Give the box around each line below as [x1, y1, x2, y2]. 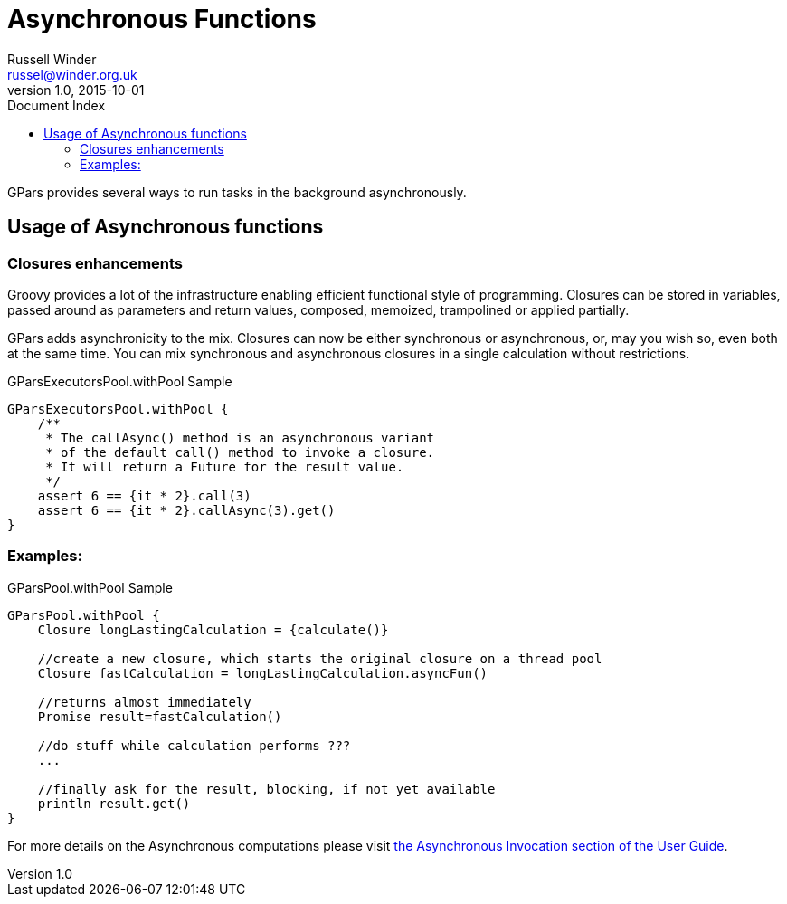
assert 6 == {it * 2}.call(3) [37, 488, 251, 503]
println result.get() [37, 795, 191, 811]
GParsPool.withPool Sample [7, 579, 173, 595]
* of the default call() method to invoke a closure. [45, 444, 435, 460]
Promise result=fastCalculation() [37, 709, 282, 724]
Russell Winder [7, 51, 97, 67]
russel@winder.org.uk [7, 66, 137, 82]
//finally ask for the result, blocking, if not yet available [37, 781, 496, 796]
